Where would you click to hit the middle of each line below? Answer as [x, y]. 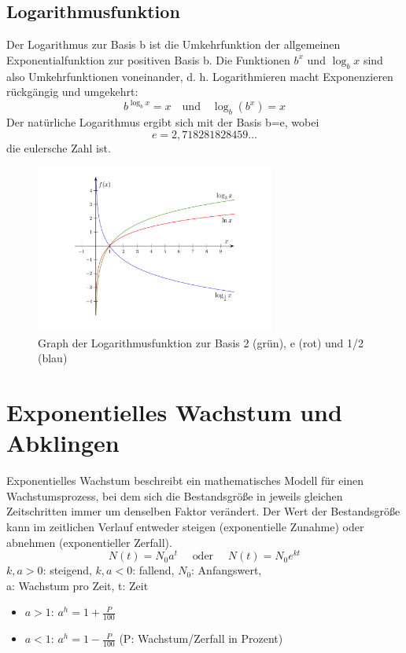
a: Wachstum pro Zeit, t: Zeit [78, 585]
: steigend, [67, 570]
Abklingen [63, 443]
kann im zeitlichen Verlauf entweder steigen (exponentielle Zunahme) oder [185, 526]
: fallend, [153, 570]
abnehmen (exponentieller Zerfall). [89, 542]
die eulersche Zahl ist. [59, 147]
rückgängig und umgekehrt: [72, 92]
